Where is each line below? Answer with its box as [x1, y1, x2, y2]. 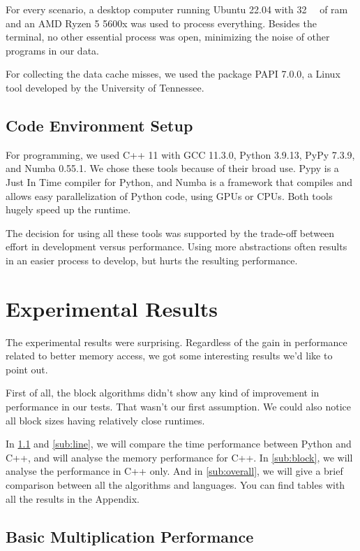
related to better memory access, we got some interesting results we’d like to [6, 348, 333, 363]
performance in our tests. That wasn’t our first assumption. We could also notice [6, 399, 352, 414]
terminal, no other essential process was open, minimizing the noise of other [6, 29, 330, 44]
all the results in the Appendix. [6, 491, 140, 506]
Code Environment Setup [6, 114, 193, 136]
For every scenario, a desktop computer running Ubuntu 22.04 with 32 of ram [6, 2, 348, 16]
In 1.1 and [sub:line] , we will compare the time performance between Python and [6, 436, 352, 451]
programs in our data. [6, 43, 99, 57]
